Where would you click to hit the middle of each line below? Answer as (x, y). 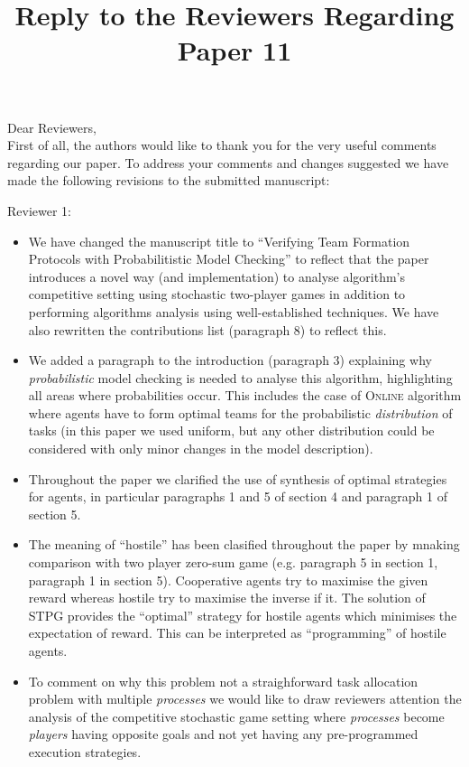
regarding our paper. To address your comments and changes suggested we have (228, 162)
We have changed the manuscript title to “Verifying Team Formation (219, 241)
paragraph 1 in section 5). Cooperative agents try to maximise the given (228, 580)
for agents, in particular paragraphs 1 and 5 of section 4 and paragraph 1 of (238, 496)
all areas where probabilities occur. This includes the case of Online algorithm (245, 395)
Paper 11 (234, 50)
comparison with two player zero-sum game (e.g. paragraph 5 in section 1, (233, 562)
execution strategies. (85, 751)
